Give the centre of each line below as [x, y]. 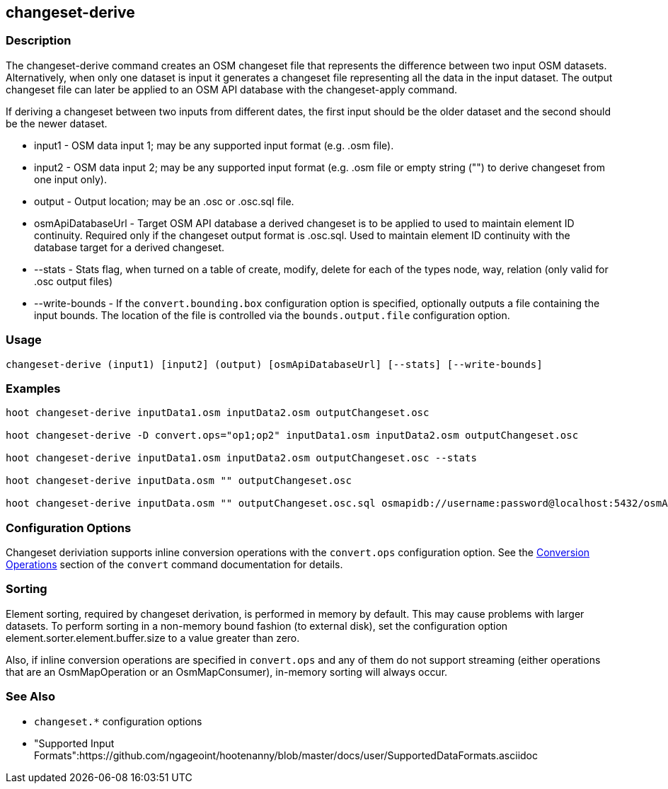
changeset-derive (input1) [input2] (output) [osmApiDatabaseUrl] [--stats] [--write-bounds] [274, 364]
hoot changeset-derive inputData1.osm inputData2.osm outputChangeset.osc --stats [241, 458]
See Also [30, 697]
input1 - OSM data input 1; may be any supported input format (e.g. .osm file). [214, 145]
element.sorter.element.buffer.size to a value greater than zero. [153, 638]
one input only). [70, 179]
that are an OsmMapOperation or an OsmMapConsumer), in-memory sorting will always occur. [227, 672]
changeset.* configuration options [118, 721]
